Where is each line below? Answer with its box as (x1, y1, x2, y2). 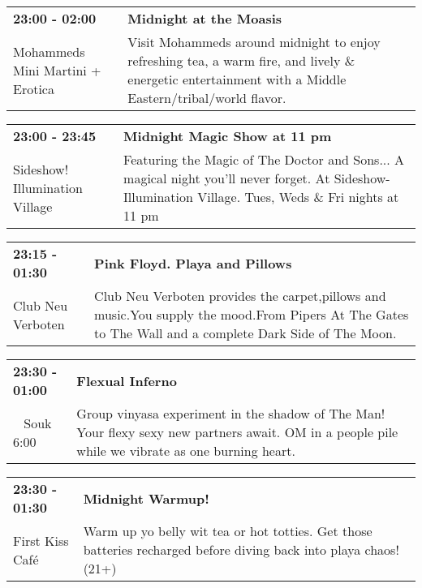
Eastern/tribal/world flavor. (127, 88, 286, 107)
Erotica (13, 79, 54, 98)
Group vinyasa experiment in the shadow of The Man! (76, 404, 385, 423)
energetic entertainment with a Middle (127, 70, 347, 88)
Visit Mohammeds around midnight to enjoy (127, 32, 381, 51)
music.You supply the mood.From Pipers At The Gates (94, 305, 409, 324)
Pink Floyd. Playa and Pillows (94, 253, 292, 273)
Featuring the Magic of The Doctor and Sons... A (123, 150, 405, 169)
